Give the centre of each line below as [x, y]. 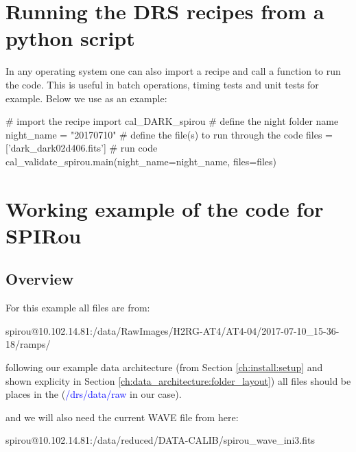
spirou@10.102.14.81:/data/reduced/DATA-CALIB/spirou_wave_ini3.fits [160, 440]
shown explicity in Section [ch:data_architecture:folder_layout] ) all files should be [178, 380]
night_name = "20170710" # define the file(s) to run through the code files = [169, 134]
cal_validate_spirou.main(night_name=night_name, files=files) [141, 161]
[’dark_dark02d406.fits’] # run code [82, 148]
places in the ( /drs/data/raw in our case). [94, 394]
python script [70, 38]
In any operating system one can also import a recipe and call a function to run [173, 71]
